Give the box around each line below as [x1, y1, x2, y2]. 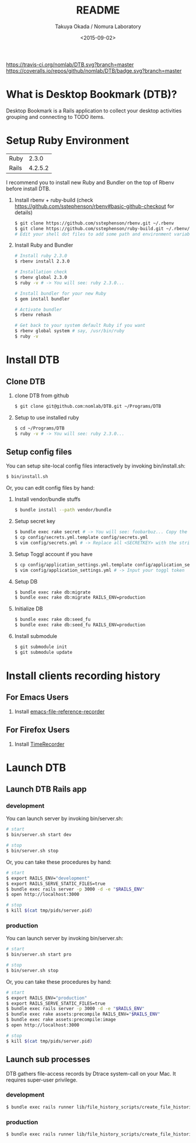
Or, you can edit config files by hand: [6, 485, 95, 492]
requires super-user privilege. [6, 1076, 78, 1083]
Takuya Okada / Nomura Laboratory [55, 23, 141, 30]
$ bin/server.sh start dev [6, 832, 72, 838]
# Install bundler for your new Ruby [14, 291, 107, 296]
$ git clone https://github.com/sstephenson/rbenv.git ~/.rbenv [14, 220, 174, 226]
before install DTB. [6, 185, 51, 192]
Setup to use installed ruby [14, 414, 79, 421]
